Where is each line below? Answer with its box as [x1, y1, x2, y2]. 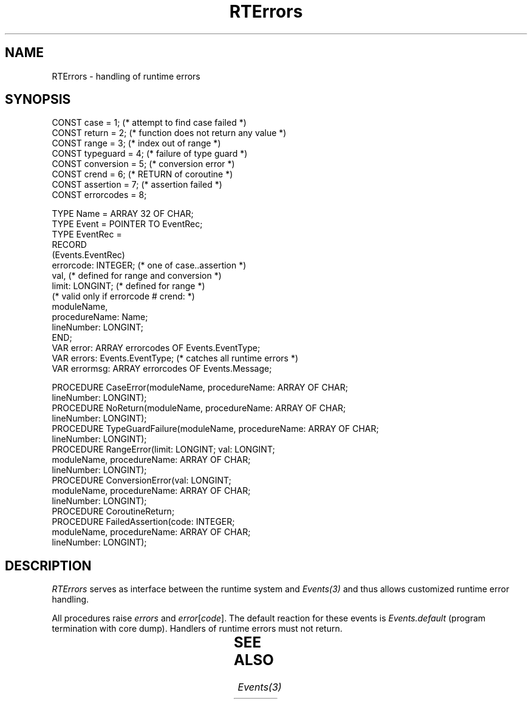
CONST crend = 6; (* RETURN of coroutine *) [52, 169, 233, 180]
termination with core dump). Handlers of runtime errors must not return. [52, 623, 343, 634]
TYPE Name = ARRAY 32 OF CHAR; [52, 208, 194, 219]
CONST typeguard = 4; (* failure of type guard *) [52, 148, 248, 159]
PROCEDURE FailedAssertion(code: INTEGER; [52, 516, 235, 527]
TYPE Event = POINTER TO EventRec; [52, 219, 203, 230]
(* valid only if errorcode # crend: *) [52, 291, 195, 302]
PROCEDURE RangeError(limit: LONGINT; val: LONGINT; [52, 444, 275, 455]
